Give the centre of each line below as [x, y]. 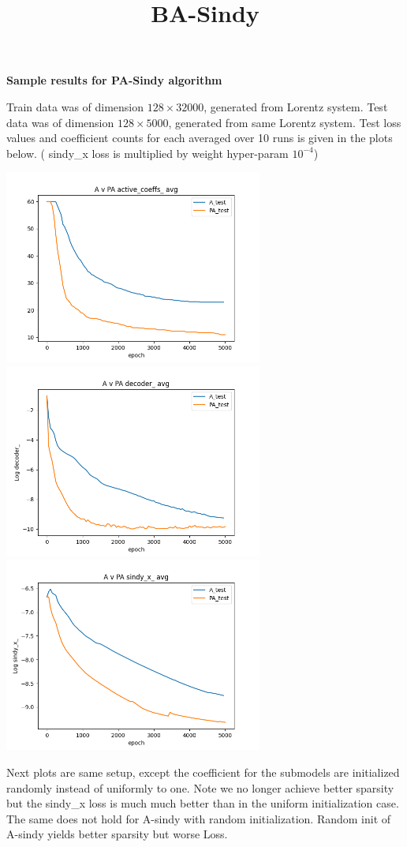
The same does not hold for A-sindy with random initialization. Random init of [199, 818]
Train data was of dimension [75, 106]
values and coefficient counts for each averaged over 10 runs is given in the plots [200, 138]
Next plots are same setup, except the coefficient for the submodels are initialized [203, 772]
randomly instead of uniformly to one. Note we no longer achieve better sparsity [200, 787]
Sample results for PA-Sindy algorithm [114, 80]
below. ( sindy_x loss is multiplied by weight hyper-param [147, 153]
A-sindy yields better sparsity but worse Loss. [117, 834]
